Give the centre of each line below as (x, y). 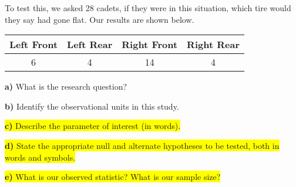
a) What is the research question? (66, 86)
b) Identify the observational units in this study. (92, 106)
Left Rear (90, 45)
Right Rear (213, 45)
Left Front (34, 45)
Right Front (150, 45)
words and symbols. (40, 157)
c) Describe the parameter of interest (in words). (93, 126)
